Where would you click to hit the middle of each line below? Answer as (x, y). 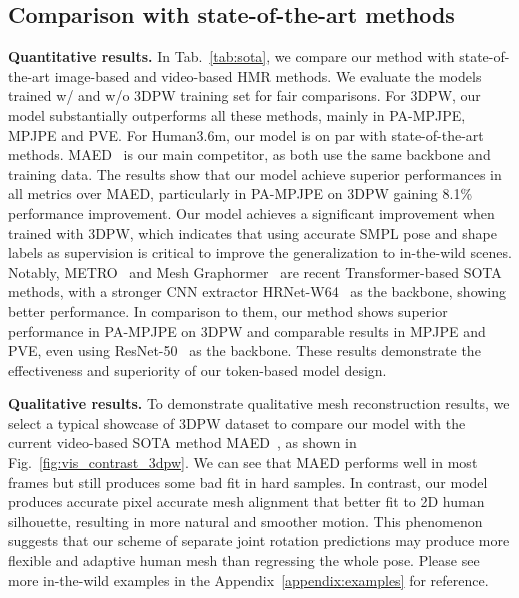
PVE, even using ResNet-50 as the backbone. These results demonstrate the (244, 350)
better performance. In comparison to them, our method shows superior (228, 310)
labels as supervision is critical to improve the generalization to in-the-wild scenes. (260, 252)
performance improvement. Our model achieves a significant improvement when (251, 212)
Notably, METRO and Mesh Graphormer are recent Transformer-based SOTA (255, 271)
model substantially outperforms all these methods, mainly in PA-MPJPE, (237, 114)
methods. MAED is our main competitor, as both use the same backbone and (249, 154)
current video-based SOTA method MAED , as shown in (182, 442)
